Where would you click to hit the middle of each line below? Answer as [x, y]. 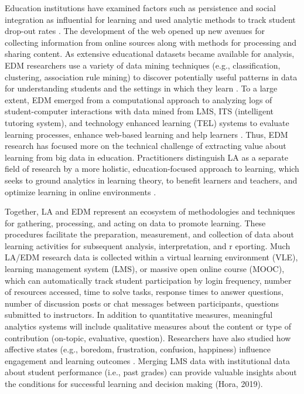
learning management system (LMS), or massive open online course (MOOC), [145, 269]
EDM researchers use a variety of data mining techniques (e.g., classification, [143, 65]
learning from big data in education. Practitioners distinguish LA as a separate [147, 157]
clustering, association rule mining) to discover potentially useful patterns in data [151, 77]
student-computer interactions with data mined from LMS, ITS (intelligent [139, 111]
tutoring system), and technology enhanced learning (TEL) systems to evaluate [147, 122]
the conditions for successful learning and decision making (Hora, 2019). [134, 383]
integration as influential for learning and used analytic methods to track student [150, 19]
